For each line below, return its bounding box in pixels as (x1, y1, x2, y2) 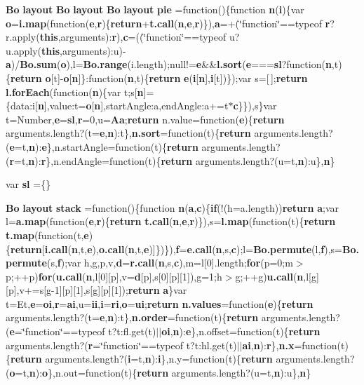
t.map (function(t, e (6, 227, 89, 242)
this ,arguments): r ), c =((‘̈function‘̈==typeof (39, 29, 227, 44)
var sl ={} (6, 177, 51, 191)
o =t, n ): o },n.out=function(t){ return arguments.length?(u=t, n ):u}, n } (9, 365, 311, 379)
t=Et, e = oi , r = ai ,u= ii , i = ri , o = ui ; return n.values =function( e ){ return (6, 296, 314, 311)
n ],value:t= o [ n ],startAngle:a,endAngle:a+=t (37, 98, 229, 113)
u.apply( (6, 43, 41, 58)
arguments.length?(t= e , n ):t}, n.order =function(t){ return (6, 310, 259, 325)
